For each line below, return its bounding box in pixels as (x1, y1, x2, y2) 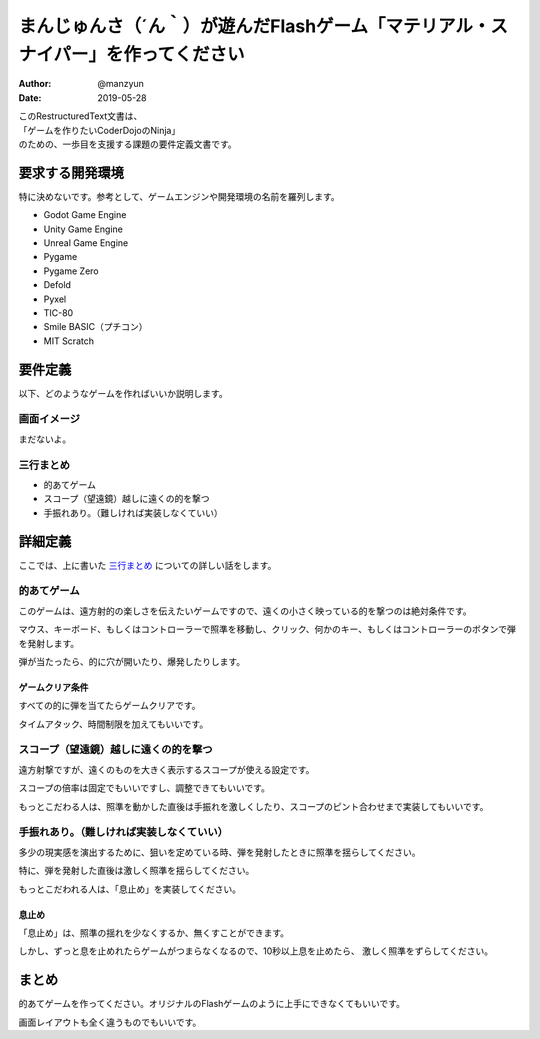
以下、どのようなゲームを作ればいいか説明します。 (18, 387, 229, 399)
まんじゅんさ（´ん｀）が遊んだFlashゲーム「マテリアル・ (18, 15, 491, 37)
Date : (18, 91, 42, 104)
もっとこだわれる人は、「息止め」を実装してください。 (18, 883, 242, 895)
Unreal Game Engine (43, 236, 129, 249)
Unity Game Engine (43, 223, 124, 235)
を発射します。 (18, 637, 80, 649)
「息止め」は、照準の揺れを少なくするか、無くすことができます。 (18, 926, 290, 939)
